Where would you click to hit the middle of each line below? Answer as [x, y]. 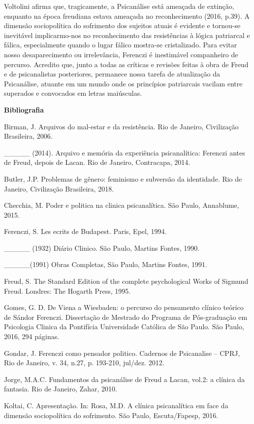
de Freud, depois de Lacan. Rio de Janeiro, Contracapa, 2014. [97, 162]
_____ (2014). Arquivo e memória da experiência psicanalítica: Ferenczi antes [125, 152]
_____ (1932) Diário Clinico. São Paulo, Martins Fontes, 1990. [102, 248]
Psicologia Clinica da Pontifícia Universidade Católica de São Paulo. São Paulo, [124, 327]
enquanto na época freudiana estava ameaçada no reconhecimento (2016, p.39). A [127, 16]
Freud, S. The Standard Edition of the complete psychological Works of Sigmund [126, 281]
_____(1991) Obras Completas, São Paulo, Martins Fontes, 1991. [106, 264]
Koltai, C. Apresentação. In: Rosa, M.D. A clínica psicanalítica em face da [116, 405]
